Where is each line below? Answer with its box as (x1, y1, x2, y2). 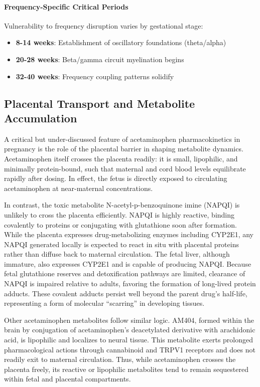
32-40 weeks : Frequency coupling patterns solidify (16, 71, 174, 81)
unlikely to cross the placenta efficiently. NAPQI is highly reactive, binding (4, 209, 235, 220)
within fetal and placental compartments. (4, 373, 131, 384)
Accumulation (4, 110, 77, 125)
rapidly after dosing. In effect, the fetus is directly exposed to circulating (4, 173, 227, 183)
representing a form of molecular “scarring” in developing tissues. (4, 298, 205, 308)
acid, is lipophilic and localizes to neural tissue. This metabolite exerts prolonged (4, 334, 253, 345)
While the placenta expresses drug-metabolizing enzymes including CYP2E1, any (4, 229, 253, 240)
